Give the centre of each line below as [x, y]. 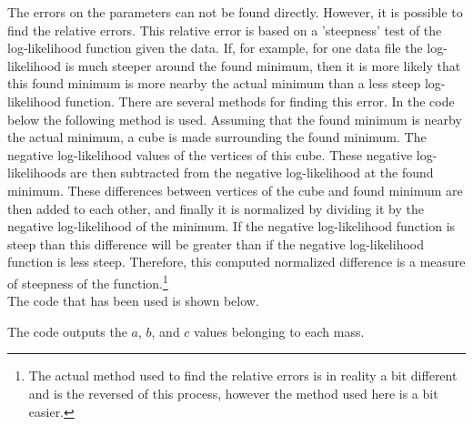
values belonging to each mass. [279, 331]
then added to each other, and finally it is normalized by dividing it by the [216, 208]
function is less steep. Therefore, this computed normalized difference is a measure [236, 262]
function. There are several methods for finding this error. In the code [260, 101]
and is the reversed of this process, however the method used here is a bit [233, 393]
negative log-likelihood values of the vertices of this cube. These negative [210, 154]
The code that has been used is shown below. [133, 301]
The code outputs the [67, 331]
